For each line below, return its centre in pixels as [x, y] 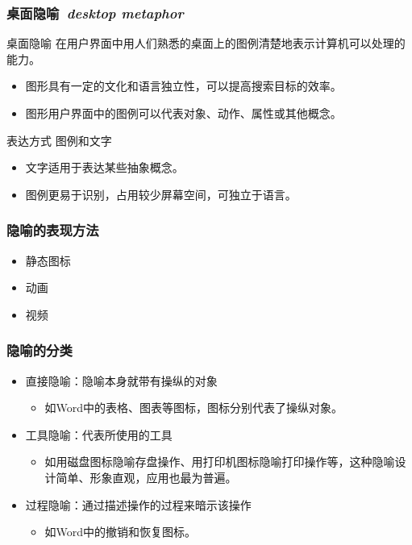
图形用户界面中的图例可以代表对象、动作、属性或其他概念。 [183, 113]
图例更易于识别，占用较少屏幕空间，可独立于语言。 [161, 194]
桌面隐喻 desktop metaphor [95, 12]
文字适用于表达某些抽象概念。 [104, 167]
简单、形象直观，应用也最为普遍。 [146, 477]
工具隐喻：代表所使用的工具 [99, 434]
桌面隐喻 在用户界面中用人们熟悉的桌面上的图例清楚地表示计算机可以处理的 [206, 43]
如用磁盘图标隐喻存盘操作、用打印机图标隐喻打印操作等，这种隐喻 [220, 462]
